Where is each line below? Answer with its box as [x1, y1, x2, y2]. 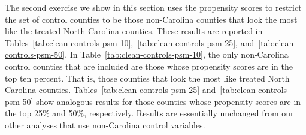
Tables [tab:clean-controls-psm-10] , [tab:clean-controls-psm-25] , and [5, 36, 255, 49]
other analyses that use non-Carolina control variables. [5, 118, 205, 131]
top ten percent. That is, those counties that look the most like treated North [5, 71, 290, 84]
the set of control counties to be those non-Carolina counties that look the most [5, 13, 298, 25]
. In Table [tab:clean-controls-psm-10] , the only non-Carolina [65, 48, 289, 61]
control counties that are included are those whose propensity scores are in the [5, 59, 293, 72]
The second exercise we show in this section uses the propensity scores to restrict [5, 1, 302, 13]
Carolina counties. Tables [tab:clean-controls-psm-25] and [5, 83, 216, 96]
